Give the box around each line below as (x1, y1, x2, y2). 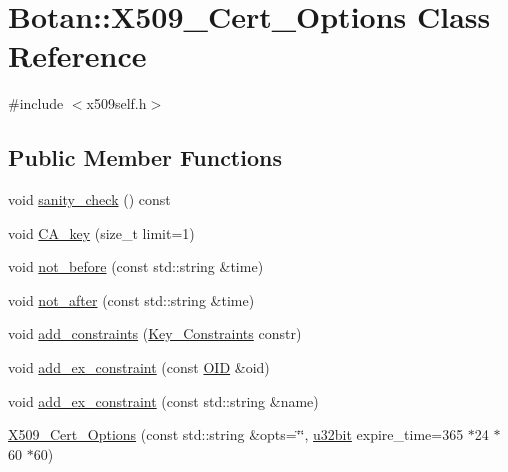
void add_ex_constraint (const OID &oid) (8, 357, 270, 378)
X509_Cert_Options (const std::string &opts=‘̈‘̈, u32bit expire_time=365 (8, 424, 464, 445)
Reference (8, 35, 147, 76)
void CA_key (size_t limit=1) (8, 222, 195, 243)
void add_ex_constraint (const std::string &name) (8, 390, 319, 411)
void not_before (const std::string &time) (8, 256, 264, 277)
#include (8, 93, 64, 114)
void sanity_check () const (8, 189, 171, 210)
